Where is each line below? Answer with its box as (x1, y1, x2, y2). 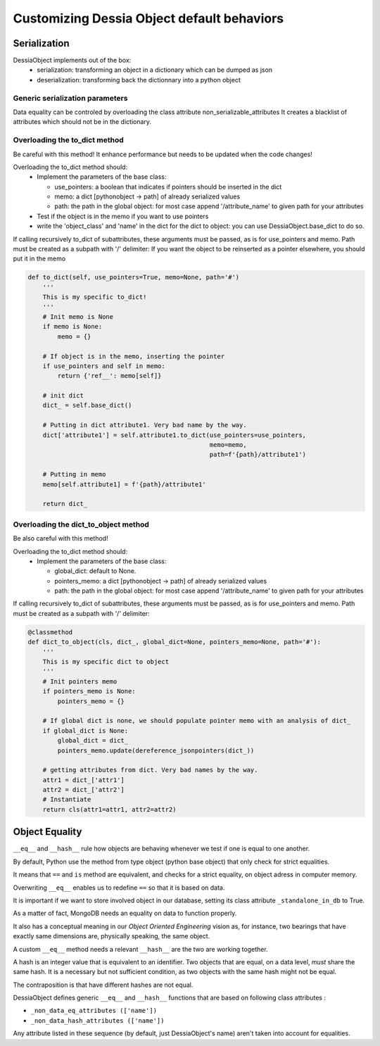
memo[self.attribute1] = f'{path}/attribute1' (42, 480, 207, 489)
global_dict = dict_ (57, 736, 129, 745)
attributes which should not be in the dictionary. (13, 118, 151, 126)
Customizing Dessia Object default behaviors (13, 11, 284, 26)
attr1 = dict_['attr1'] (42, 776, 125, 784)
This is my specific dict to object (42, 658, 169, 666)
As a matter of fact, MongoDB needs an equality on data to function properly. (13, 909, 237, 918)
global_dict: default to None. (54, 567, 137, 575)
